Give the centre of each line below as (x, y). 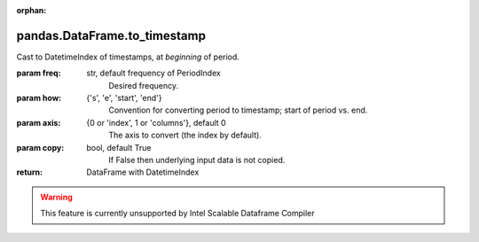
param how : (39, 98)
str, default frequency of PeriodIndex (153, 73)
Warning (56, 197)
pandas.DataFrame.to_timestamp (111, 35)
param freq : (39, 73)
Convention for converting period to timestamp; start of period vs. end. (238, 110)
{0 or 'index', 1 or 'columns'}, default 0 (156, 122)
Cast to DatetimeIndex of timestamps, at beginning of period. (128, 57)
